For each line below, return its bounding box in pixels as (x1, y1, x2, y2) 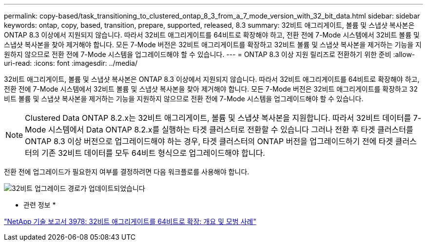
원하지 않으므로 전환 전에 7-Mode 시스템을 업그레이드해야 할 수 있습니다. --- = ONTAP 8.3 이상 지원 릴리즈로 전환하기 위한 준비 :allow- (4, 50, 415, 58)
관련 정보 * (23, 201, 56, 209)
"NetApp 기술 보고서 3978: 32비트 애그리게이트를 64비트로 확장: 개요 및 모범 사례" (4, 217, 256, 226)
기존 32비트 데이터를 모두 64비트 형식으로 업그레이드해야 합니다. (41, 148, 265, 158)
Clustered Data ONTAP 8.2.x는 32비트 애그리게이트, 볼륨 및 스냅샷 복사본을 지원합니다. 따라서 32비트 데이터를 (25, 113, 411, 123)
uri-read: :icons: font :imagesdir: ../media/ (4, 59, 137, 67)
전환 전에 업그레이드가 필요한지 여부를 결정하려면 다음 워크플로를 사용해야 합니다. (4, 168, 250, 176)
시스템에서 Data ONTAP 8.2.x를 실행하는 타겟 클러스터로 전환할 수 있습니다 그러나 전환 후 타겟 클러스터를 (48, 125, 413, 134)
